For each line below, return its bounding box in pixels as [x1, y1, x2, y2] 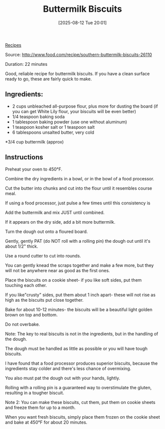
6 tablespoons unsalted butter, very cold [12, 129, 94, 135]
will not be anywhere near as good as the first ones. [5, 267, 110, 273]
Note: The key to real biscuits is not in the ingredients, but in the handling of [5, 331, 159, 337]
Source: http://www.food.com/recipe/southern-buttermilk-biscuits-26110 [5, 52, 152, 57]
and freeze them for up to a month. [5, 404, 76, 410]
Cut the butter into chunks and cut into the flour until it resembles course [5, 185, 152, 191]
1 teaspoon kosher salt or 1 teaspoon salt [12, 124, 95, 130]
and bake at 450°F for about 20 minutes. [5, 419, 87, 425]
